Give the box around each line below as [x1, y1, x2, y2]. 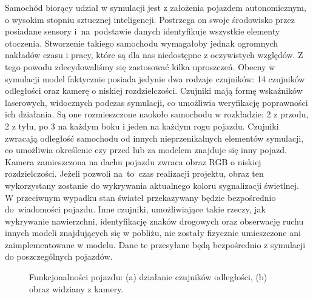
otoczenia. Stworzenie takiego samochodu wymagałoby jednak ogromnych [5, 36, 278, 49]
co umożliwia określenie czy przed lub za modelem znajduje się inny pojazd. [5, 143, 287, 156]
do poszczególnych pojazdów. [5, 250, 113, 263]
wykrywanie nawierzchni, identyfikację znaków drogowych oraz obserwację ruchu [5, 214, 304, 227]
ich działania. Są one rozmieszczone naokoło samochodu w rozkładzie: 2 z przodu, [5, 108, 309, 120]
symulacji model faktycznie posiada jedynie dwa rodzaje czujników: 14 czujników [5, 72, 305, 85]
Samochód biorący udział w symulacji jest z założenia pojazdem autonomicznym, [5, 1, 306, 13]
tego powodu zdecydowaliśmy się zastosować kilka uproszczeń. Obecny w [5, 60, 275, 73]
